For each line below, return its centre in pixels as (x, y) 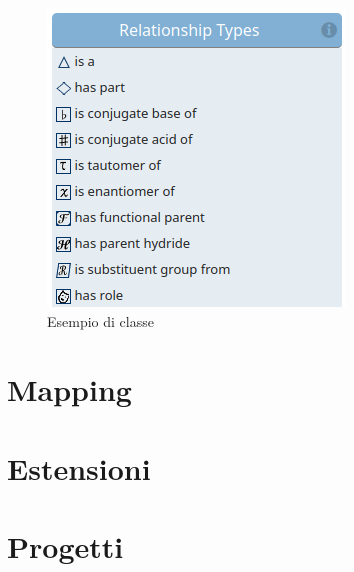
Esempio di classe (100, 320)
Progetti (65, 546)
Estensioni (79, 467)
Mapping (69, 389)
